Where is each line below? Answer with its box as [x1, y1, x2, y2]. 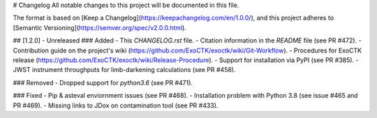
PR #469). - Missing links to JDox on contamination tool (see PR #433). [13, 101, 219, 110]
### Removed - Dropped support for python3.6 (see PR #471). [13, 78, 193, 87]
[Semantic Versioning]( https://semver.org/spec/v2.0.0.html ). [13, 23, 186, 31]
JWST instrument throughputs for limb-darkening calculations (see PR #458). [13, 66, 237, 74]
